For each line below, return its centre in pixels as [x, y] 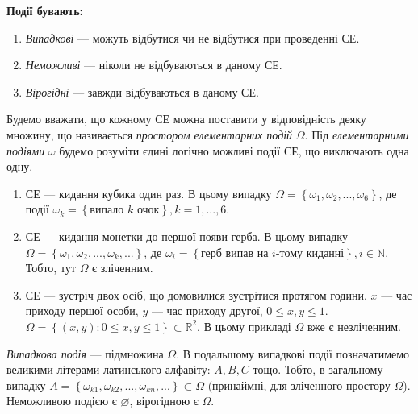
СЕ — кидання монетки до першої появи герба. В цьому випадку [186, 236]
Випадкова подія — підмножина [85, 353]
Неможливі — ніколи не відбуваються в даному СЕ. [154, 65]
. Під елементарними [357, 134]
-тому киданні [310, 253]
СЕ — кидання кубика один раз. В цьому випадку [148, 193]
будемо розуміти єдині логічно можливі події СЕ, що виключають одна [234, 150]
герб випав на [235, 253]
